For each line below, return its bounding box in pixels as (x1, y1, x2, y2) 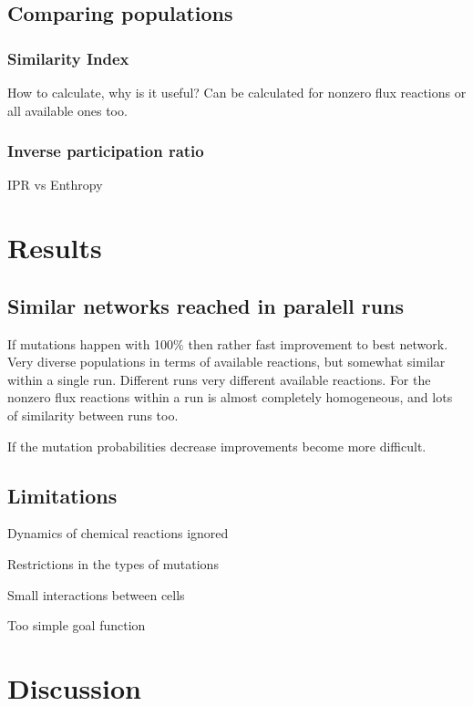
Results (7, 229, 102, 266)
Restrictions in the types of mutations (7, 554, 219, 573)
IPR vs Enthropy (7, 175, 103, 194)
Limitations (7, 481, 118, 509)
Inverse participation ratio (7, 140, 204, 162)
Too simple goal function (7, 616, 146, 635)
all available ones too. (7, 100, 128, 119)
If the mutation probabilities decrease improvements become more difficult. (7, 436, 427, 455)
